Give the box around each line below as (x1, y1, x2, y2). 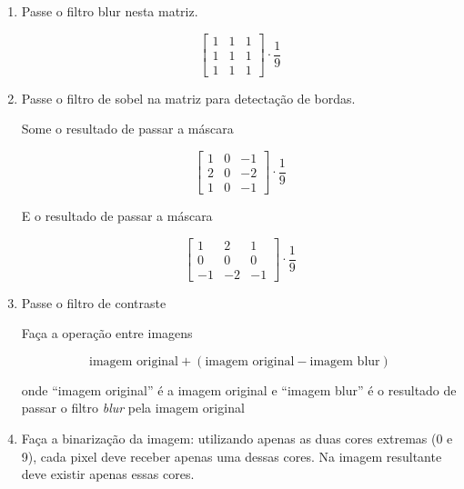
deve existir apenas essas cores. (21, 464, 195, 484)
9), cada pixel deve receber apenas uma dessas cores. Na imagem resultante (21, 446, 442, 465)
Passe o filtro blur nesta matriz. (21, 2, 198, 20)
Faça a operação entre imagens (21, 324, 193, 343)
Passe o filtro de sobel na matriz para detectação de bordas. (21, 88, 356, 107)
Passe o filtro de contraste (21, 293, 166, 312)
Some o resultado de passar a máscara (21, 119, 234, 138)
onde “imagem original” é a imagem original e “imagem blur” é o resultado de (21, 380, 457, 399)
